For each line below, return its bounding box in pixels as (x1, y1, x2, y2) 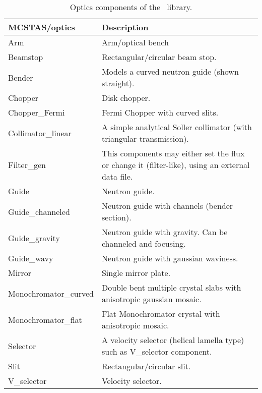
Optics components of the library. (70, 1, 192, 13)
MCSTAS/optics (8, 21, 75, 33)
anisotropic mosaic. (101, 319, 169, 331)
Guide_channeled (8, 205, 70, 217)
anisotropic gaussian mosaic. (101, 293, 202, 305)
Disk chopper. (101, 92, 151, 103)
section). (101, 211, 132, 223)
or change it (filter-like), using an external (101, 159, 250, 171)
